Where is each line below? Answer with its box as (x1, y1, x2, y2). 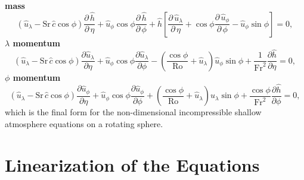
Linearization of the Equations (5, 152, 260, 176)
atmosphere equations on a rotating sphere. (5, 117, 163, 130)
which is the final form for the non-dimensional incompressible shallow (5, 106, 262, 118)
